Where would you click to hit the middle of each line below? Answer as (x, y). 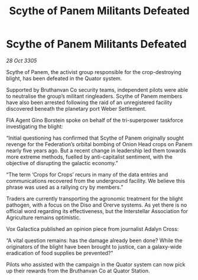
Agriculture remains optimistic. (43, 217)
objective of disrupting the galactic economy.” (62, 163)
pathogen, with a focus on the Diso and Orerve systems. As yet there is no (97, 205)
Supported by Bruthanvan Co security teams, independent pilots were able (97, 89)
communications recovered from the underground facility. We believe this (95, 181)
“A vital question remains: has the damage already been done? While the (94, 240)
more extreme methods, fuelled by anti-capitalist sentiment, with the (89, 157)
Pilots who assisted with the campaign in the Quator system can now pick (96, 264)
